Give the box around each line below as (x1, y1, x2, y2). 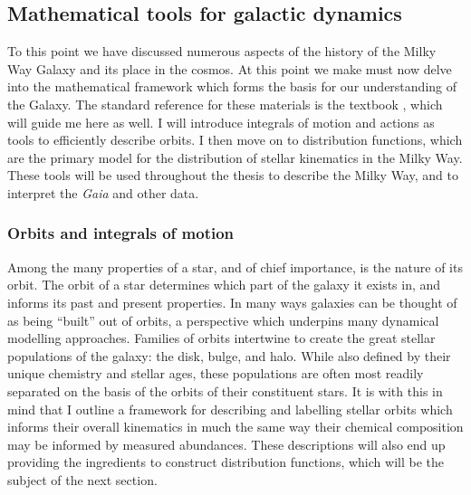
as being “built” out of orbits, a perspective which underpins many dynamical (7, 310, 439, 329)
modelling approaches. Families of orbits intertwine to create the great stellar (7, 328, 436, 347)
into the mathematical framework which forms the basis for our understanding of (7, 77, 457, 96)
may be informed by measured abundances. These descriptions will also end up (7, 434, 446, 453)
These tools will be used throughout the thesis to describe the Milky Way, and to (7, 166, 458, 185)
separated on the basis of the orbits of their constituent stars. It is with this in (7, 381, 443, 400)
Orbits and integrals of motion (7, 222, 235, 244)
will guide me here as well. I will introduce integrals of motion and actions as (7, 112, 435, 131)
